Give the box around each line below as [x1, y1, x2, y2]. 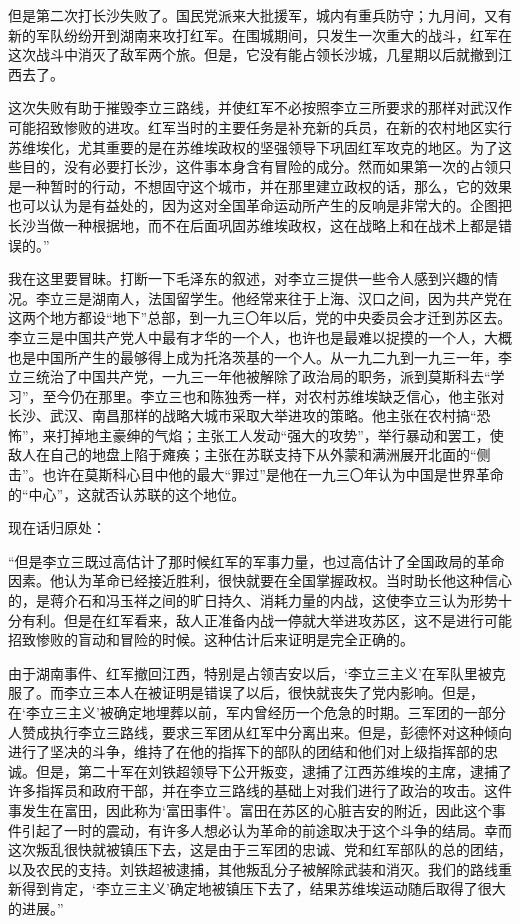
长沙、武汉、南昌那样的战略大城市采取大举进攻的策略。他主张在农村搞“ [8, 405, 477, 426]
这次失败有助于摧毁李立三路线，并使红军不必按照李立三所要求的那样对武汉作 [8, 97, 512, 118]
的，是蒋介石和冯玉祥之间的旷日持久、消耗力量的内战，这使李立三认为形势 [8, 590, 498, 611]
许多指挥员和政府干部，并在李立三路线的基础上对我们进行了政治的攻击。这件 [8, 780, 512, 801]
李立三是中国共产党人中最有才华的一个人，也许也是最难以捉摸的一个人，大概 [8, 326, 512, 347]
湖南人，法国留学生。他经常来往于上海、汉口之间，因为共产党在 [91, 287, 512, 308]
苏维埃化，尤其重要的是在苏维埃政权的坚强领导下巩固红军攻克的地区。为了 [8, 136, 498, 157]
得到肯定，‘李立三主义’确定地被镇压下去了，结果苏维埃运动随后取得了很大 [21, 878, 506, 899]
